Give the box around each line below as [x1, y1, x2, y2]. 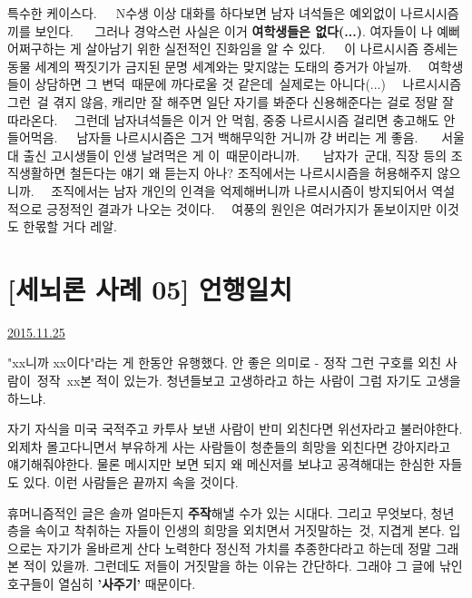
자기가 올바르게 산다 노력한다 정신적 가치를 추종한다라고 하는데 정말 [46, 538, 431, 557]
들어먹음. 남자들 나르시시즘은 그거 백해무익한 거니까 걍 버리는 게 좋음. [7, 128, 418, 147]
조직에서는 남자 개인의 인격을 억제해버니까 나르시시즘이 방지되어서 [51, 181, 428, 200]
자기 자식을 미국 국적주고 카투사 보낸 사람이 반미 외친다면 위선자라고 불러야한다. [7, 419, 463, 438]
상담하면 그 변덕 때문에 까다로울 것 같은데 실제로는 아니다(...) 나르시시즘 [34, 74, 462, 93]
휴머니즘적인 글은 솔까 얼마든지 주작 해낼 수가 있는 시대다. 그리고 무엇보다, [7, 503, 427, 522]
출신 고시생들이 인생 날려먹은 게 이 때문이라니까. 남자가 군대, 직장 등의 [23, 145, 447, 164]
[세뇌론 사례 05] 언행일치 [7, 270, 293, 307]
